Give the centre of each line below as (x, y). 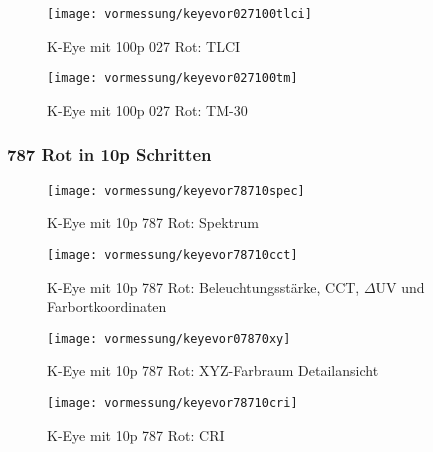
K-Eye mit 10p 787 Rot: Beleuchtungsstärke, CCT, (203, 286)
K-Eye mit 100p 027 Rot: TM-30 (147, 109)
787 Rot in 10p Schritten (109, 154)
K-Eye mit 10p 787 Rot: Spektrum (153, 222)
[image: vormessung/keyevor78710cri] (172, 403)
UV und (400, 286)
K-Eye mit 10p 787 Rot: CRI (136, 434)
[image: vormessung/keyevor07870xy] (169, 338)
